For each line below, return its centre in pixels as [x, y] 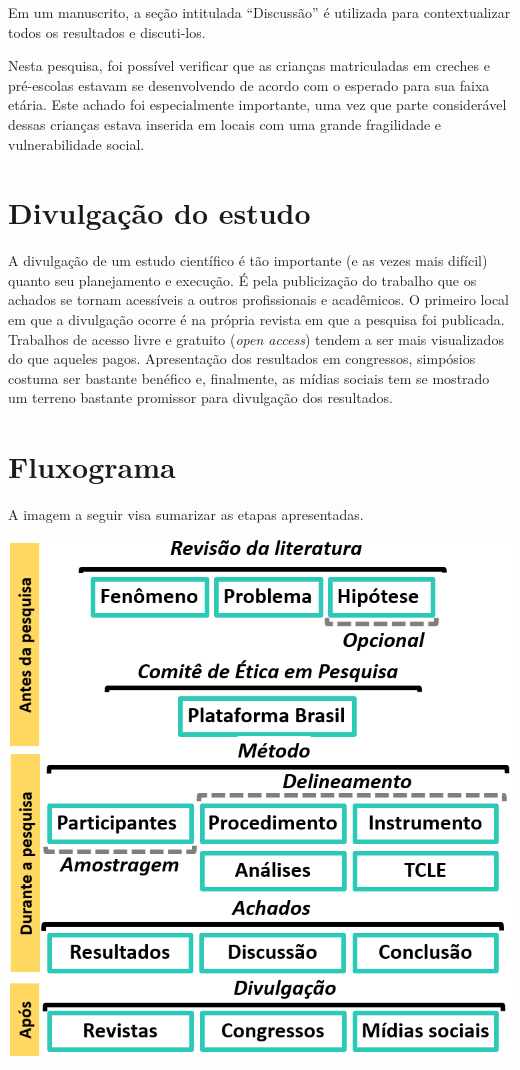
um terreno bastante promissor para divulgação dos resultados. [200, 397]
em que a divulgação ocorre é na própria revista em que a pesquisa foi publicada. [256, 319]
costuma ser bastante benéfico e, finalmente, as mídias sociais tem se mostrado [249, 377]
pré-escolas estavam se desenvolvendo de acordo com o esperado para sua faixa [249, 84]
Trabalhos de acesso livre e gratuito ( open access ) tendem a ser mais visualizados [256, 338]
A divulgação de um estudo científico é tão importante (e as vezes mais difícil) [248, 260]
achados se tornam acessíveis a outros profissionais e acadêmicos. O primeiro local [259, 299]
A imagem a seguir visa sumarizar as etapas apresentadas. [186, 514]
